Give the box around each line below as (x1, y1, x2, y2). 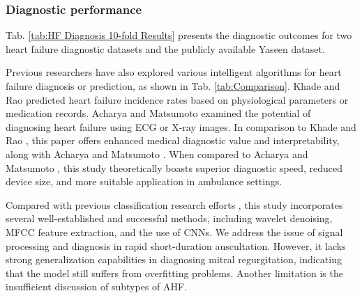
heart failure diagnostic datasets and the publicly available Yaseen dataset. (6, 41, 325, 56)
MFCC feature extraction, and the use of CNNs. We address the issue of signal (6, 224, 343, 239)
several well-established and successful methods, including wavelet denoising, (6, 211, 333, 226)
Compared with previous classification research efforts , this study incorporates (6, 197, 343, 212)
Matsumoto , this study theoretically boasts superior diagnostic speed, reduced (6, 160, 343, 175)
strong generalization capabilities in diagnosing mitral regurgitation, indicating (6, 252, 342, 267)
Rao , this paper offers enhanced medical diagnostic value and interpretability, (6, 133, 340, 148)
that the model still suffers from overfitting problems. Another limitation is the (6, 265, 343, 280)
